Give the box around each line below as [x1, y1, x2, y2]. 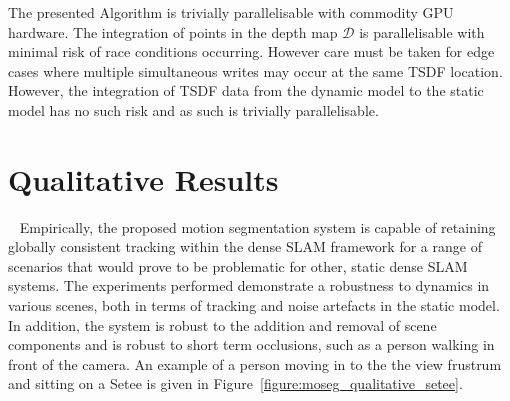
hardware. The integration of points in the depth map [8, 21, 338, 42]
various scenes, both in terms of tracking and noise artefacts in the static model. [8, 295, 500, 316]
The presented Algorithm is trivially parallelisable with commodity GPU [8, 2, 454, 22]
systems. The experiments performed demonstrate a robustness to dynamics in [8, 275, 490, 296]
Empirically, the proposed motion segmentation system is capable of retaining [19, 216, 496, 237]
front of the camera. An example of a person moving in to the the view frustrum [8, 353, 502, 374]
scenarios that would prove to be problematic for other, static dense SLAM [8, 255, 468, 276]
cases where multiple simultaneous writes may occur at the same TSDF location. [8, 60, 503, 81]
